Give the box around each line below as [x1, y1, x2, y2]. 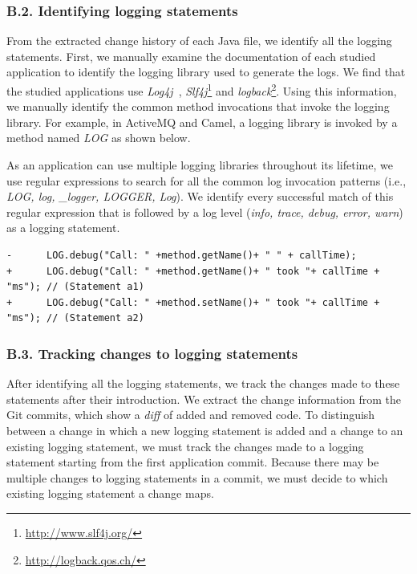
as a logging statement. [6, 219, 120, 236]
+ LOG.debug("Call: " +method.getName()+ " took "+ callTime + [6, 265, 380, 277]
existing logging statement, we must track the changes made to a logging [6, 438, 364, 454]
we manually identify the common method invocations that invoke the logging [6, 98, 390, 115]
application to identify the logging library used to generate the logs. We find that [6, 63, 406, 80]
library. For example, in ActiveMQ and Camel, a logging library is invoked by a [6, 113, 398, 130]
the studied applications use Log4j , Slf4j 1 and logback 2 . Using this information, [6, 80, 397, 99]
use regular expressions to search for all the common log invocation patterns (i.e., [6, 172, 407, 189]
